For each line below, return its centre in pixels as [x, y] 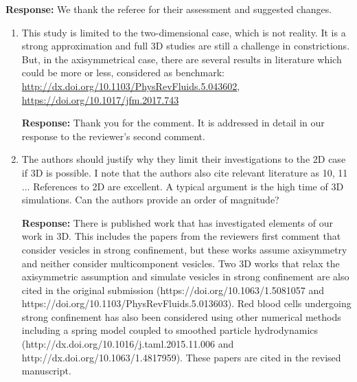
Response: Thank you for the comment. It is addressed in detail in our [173, 123]
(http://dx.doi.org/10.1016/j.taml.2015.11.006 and [128, 344]
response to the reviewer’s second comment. [113, 136]
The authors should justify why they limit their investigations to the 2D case [184, 159]
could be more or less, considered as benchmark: [123, 72]
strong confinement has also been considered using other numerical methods [181, 316]
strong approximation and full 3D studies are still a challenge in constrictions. [186, 46]
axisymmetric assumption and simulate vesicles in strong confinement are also [185, 277]
